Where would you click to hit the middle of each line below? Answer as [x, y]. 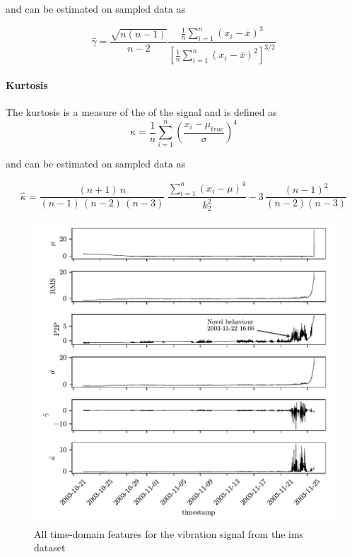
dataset [50, 547]
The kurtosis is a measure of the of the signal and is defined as [141, 112]
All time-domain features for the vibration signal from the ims [169, 533]
